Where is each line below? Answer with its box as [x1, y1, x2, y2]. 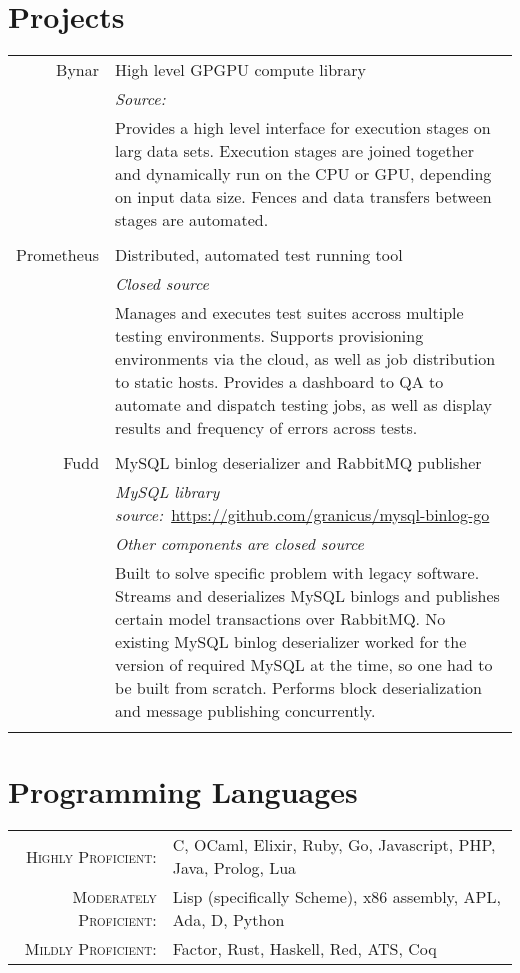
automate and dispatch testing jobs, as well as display [115, 393, 492, 417]
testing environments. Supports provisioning [115, 324, 424, 348]
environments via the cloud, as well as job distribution [115, 347, 496, 371]
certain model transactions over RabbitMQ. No [115, 607, 446, 631]
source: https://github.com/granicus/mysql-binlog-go [115, 503, 490, 527]
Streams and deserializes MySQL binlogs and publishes [115, 584, 500, 608]
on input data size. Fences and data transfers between [115, 185, 492, 209]
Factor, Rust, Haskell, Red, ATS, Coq [172, 937, 437, 961]
